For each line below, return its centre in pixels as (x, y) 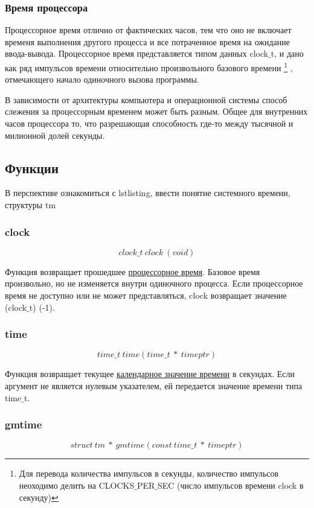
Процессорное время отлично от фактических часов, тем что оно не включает (148, 30)
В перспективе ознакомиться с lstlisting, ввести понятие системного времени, (148, 193)
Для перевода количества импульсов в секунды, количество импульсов (149, 473)
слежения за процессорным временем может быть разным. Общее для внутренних (156, 111)
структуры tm (30, 205)
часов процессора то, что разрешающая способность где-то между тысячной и (149, 123)
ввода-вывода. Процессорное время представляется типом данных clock (137, 53)
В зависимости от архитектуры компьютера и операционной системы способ (146, 99)
